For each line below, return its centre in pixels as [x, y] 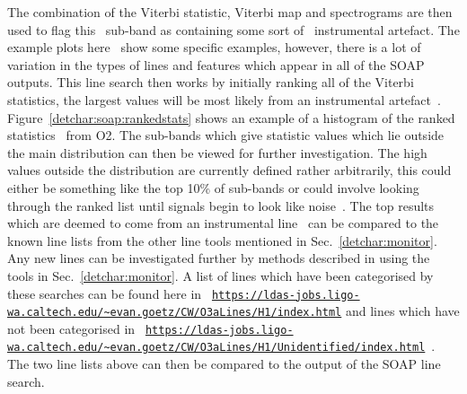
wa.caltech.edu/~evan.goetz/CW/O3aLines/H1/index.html [175, 313]
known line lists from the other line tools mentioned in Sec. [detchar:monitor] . [222, 240]
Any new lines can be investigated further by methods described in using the [219, 258]
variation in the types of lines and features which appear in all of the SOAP [216, 64]
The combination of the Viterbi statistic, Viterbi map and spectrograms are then [230, 12]
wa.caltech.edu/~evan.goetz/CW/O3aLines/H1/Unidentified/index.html [216, 348]
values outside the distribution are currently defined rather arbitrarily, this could [229, 170]
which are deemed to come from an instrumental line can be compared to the [223, 223]
